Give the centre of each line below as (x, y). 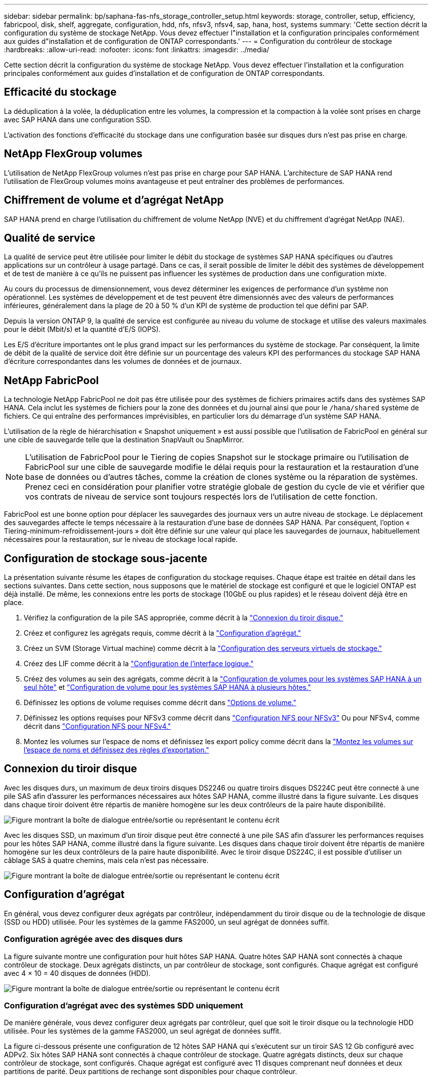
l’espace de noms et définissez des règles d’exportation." (116, 750)
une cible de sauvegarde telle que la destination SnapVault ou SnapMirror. (124, 440)
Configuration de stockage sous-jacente (106, 558)
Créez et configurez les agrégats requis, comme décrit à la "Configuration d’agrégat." (162, 633)
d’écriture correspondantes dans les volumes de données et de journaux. (123, 361)
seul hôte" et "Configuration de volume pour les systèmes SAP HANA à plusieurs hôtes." (167, 687)
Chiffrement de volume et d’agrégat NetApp (114, 200)
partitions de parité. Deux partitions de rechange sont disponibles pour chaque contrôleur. (151, 1072)
